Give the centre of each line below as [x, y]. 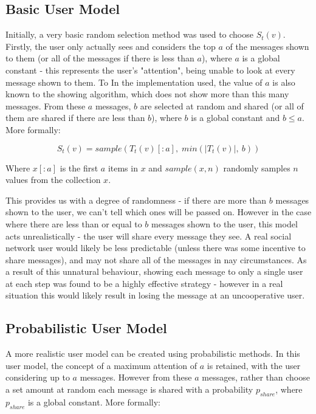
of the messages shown [267, 46]
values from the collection [53, 180]
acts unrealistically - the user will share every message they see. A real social [149, 236]
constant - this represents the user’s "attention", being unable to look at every [150, 70]
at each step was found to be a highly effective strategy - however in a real [144, 283]
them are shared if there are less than [75, 118]
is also [284, 82]
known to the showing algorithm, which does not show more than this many [147, 94]
